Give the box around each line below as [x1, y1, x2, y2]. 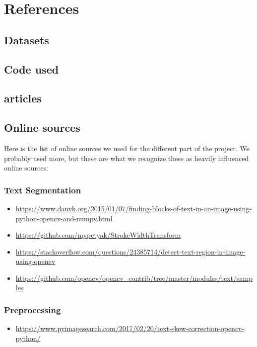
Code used [4, 61, 59, 77]
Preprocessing [4, 304, 61, 316]
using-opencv [15, 256, 56, 266]
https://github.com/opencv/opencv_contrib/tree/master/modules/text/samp [15, 272, 253, 283]
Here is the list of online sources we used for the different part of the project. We [4, 143, 250, 153]
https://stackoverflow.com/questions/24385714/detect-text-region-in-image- [15, 246, 246, 257]
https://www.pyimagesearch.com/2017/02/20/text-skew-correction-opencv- [15, 323, 245, 334]
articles [4, 90, 42, 106]
